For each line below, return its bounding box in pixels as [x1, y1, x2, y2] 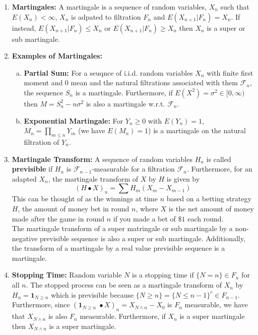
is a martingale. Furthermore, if [75, 87, 173, 97]
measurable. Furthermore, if [80, 311, 166, 321]
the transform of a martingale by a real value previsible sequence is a [12, 243, 225, 253]
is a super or [207, 22, 245, 33]
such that [220, 2, 249, 12]
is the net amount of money [168, 203, 254, 213]
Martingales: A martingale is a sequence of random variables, [12, 2, 207, 12]
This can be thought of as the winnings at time [12, 193, 158, 204]
